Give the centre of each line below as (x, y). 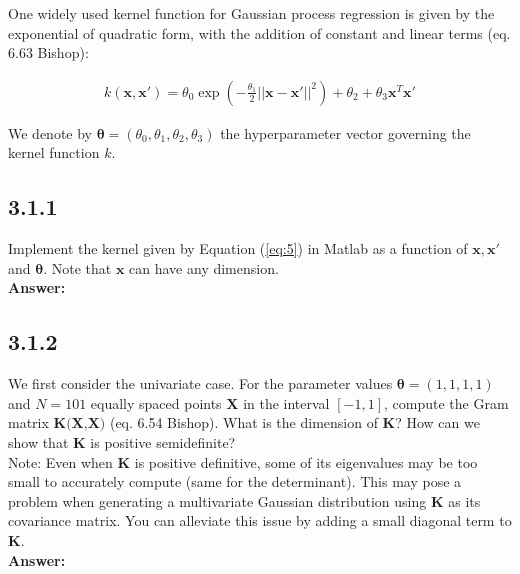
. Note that (77, 267)
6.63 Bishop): (48, 52)
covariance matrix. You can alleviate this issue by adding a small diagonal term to (260, 520)
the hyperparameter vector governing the (345, 132)
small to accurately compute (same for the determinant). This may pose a (235, 481)
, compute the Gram (446, 402)
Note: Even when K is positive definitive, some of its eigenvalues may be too (243, 461)
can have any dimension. (204, 267)
